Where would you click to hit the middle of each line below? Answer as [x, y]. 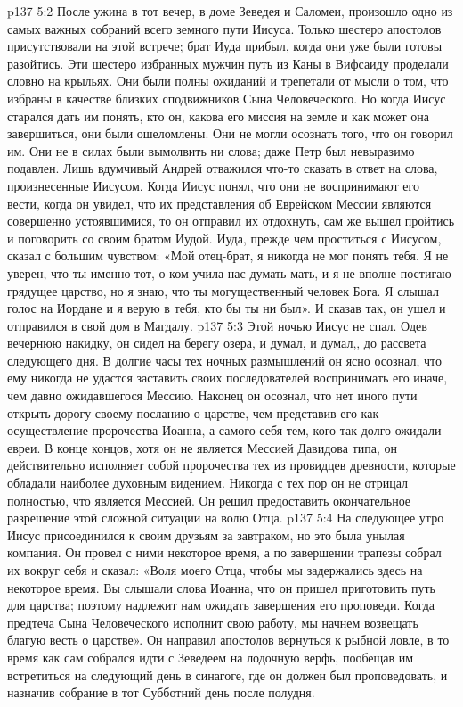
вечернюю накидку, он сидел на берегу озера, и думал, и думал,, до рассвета [217, 343]
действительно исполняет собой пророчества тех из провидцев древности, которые [231, 465]
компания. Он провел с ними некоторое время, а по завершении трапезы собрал [224, 552]
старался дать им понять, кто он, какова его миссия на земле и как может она [219, 115]
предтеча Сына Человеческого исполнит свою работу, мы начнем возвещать [213, 622]
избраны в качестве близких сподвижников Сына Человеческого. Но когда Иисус [227, 98]
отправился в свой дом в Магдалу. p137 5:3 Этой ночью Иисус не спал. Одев [217, 325]
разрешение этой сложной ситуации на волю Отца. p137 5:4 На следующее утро [226, 518]
